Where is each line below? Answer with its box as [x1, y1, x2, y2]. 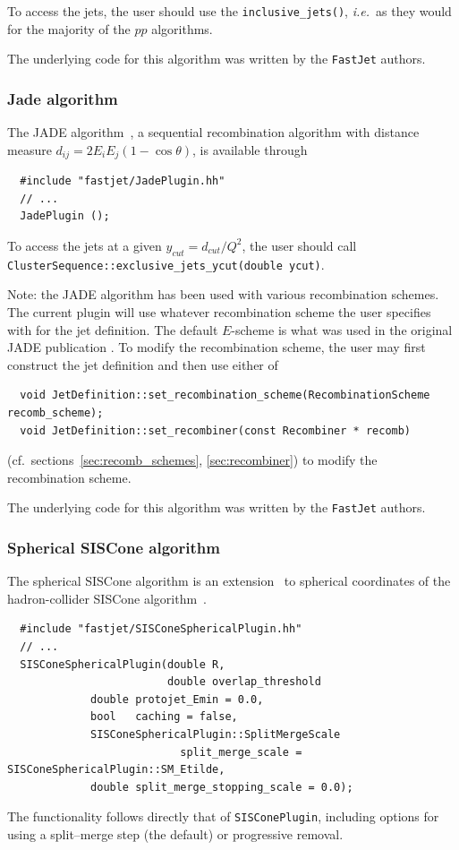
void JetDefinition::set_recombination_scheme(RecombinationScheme [20, 389, 430, 402]
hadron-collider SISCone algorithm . [7, 588, 208, 607]
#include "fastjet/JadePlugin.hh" [20, 175, 225, 188]
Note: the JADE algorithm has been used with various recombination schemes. [7, 285, 439, 304]
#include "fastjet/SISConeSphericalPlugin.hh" [20, 622, 302, 636]
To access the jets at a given [7, 236, 162, 254]
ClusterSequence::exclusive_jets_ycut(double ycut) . [7, 254, 325, 273]
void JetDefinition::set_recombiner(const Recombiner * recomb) [20, 424, 412, 437]
